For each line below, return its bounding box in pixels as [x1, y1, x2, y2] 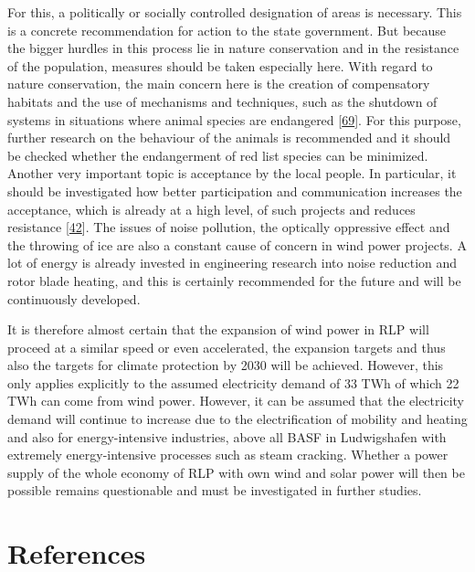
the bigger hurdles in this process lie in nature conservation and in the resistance [7, 38, 459, 58]
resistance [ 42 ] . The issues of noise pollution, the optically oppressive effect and [7, 217, 450, 237]
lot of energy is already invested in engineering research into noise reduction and [7, 253, 458, 272]
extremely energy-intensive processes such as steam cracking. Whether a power [7, 445, 449, 464]
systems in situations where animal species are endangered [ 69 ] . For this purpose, [7, 110, 461, 129]
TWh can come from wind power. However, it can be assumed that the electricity [7, 391, 464, 410]
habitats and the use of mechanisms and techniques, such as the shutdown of [7, 91, 438, 111]
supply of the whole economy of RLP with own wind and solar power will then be [7, 462, 465, 482]
